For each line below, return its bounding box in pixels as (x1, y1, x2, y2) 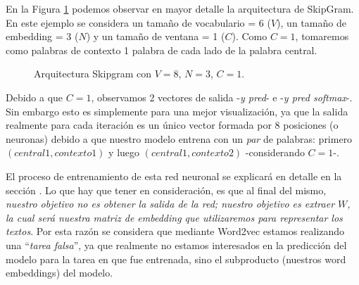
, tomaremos (295, 29, 349, 44)
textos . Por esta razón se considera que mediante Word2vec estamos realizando (6, 224, 345, 239)
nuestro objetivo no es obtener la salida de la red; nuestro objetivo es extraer (6, 196, 335, 211)
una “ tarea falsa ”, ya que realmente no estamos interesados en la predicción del (6, 237, 347, 252)
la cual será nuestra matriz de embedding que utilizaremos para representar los (6, 210, 343, 224)
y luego (108, 145, 140, 160)
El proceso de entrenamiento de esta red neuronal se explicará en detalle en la (6, 168, 342, 183)
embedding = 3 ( (6, 29, 79, 44)
